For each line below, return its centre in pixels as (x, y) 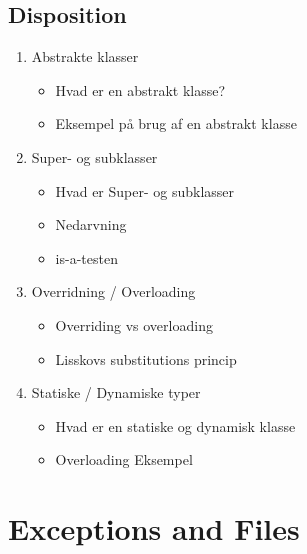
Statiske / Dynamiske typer (116, 392)
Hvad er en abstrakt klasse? (140, 89)
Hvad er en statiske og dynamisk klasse (175, 425)
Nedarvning (91, 224)
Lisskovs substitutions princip (146, 358)
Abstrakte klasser (85, 56)
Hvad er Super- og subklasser (145, 190)
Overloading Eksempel (124, 459)
